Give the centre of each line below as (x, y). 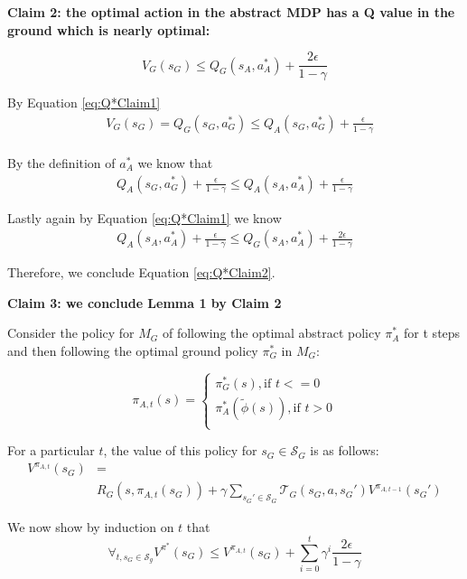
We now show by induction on (91, 526)
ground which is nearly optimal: (109, 29)
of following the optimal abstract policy (271, 333)
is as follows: (345, 450)
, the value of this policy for (180, 450)
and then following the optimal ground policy (133, 350)
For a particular (51, 450)
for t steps (432, 333)
